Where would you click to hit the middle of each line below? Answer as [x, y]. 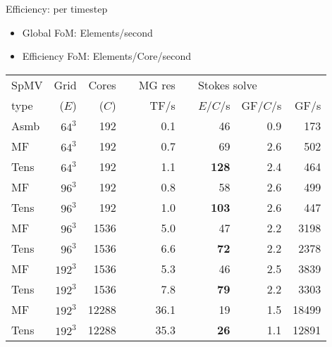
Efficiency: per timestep [57, 8]
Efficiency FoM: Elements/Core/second [106, 56]
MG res [157, 84]
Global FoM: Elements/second [87, 32]
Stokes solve [227, 84]
